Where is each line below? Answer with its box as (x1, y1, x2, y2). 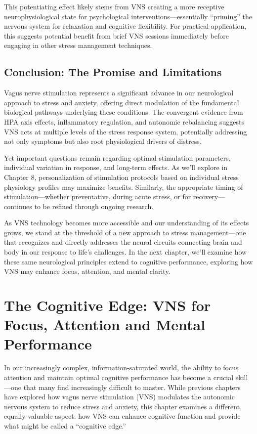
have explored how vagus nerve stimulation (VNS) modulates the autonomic (4, 391, 235, 402)
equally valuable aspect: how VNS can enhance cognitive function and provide (4, 411, 241, 421)
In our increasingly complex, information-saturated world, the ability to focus (4, 362, 239, 373)
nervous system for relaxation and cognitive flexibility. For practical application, (4, 21, 247, 31)
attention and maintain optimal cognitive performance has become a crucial (4, 372, 234, 382)
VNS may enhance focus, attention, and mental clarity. (4, 266, 171, 276)
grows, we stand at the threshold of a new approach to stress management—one (4, 227, 246, 237)
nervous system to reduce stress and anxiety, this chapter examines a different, (4, 401, 242, 411)
